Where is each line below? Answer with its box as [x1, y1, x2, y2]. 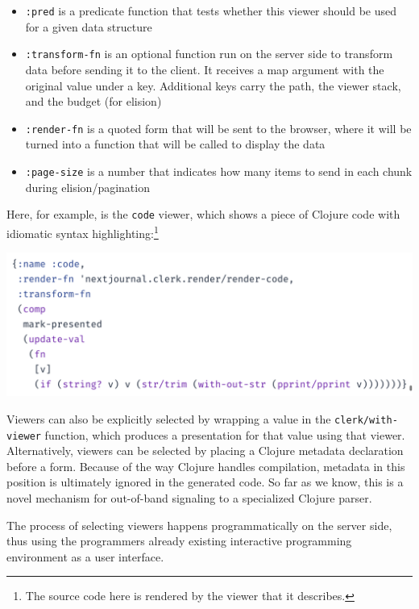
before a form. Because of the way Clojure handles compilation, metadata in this [6, 457, 405, 474]
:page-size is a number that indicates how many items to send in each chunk [25, 162, 413, 179]
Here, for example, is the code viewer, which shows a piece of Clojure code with [6, 206, 400, 223]
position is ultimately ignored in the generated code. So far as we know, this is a [6, 473, 404, 490]
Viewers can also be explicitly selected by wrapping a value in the [6, 410, 331, 427]
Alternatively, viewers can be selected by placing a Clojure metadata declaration [6, 442, 404, 459]
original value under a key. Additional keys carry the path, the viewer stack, [25, 77, 401, 94]
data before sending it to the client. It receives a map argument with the [25, 60, 384, 77]
